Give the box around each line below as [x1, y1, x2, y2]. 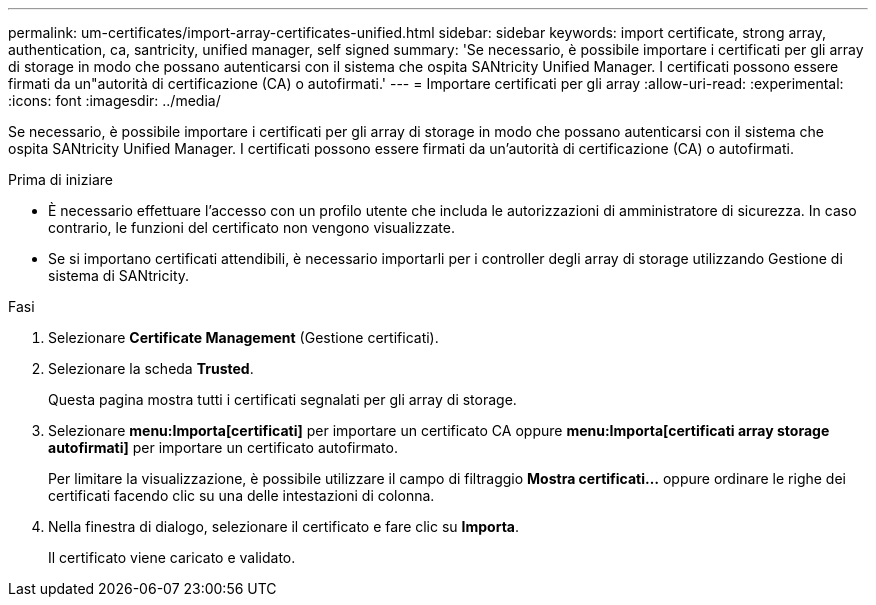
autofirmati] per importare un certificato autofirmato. [48, 439, 398, 456]
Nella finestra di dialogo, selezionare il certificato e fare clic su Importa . [48, 518, 520, 535]
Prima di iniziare [8, 171, 113, 188]
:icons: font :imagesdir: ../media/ [8, 92, 221, 109]
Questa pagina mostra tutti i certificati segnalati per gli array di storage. [48, 391, 517, 408]
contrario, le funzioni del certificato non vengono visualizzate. [48, 219, 455, 236]
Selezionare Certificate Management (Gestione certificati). [48, 329, 439, 346]
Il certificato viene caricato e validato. [48, 549, 296, 566]
